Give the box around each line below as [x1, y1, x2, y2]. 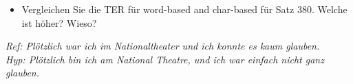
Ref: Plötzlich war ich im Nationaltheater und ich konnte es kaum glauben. [6, 39, 320, 53]
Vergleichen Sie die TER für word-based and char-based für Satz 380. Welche [21, 2, 347, 16]
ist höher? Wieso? [21, 15, 97, 30]
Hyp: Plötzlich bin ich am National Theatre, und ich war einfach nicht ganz [6, 52, 324, 66]
